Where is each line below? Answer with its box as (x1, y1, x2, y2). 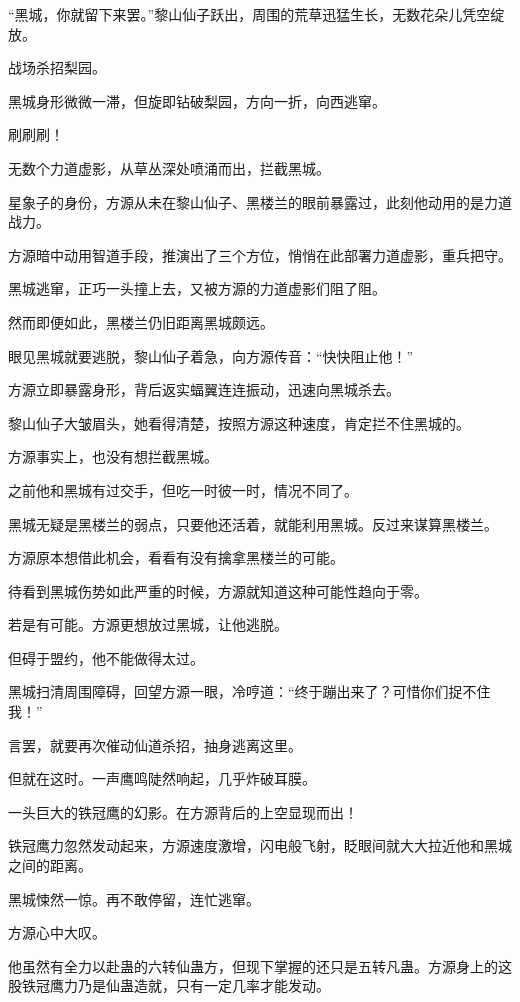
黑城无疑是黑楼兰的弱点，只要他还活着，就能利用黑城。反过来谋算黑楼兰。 (8, 513, 498, 534)
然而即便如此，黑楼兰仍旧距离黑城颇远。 (8, 311, 274, 332)
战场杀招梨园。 (8, 57, 106, 78)
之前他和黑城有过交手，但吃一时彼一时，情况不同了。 (8, 479, 358, 500)
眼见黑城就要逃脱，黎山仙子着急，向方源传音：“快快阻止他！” (8, 345, 414, 366)
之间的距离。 (8, 855, 92, 876)
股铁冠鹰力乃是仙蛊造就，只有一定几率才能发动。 (8, 975, 330, 996)
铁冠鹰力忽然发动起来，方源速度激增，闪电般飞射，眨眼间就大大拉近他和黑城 (8, 835, 512, 856)
